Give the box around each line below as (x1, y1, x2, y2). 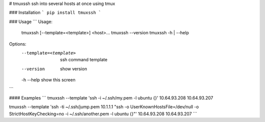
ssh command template (60, 57, 107, 63)
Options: (9, 41, 26, 47)
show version (60, 66, 87, 72)
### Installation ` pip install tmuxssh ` (9, 10, 102, 16)
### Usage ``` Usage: (9, 19, 53, 24)
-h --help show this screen (21, 77, 76, 83)
